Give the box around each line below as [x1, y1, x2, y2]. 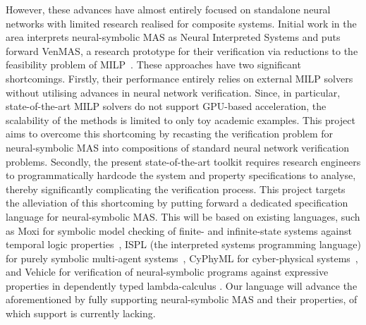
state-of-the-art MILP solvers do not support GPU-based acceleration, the [6, 99, 327, 114]
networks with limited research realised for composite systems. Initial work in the [6, 16, 357, 30]
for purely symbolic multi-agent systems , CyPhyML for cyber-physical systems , [6, 250, 358, 265]
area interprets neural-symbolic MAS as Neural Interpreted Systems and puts [6, 30, 341, 44]
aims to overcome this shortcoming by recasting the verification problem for [6, 126, 334, 141]
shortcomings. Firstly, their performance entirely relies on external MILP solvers [6, 70, 353, 85]
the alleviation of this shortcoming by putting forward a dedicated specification [6, 195, 348, 210]
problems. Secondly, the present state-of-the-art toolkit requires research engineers [6, 154, 361, 168]
